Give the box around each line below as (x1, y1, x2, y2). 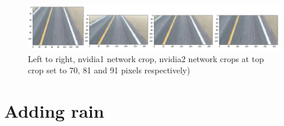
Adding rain (4, 98, 104, 122)
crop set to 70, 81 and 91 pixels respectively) (28, 64, 190, 76)
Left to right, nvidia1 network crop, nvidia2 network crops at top (28, 52, 264, 64)
